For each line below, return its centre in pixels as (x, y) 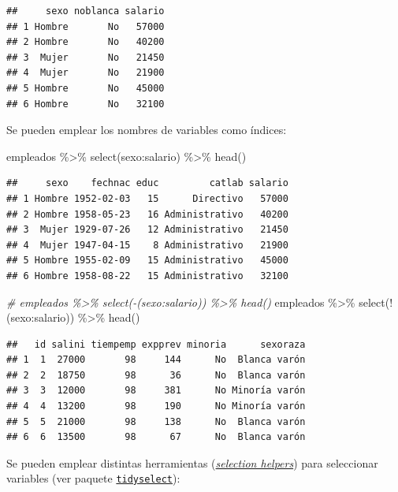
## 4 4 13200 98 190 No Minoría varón (156, 406)
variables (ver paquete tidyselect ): (93, 478)
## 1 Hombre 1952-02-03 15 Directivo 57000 (147, 198)
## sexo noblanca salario (86, 11)
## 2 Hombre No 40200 (86, 42)
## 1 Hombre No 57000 (86, 26)
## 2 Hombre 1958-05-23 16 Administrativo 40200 (147, 214)
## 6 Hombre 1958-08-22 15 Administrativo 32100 (147, 276)
